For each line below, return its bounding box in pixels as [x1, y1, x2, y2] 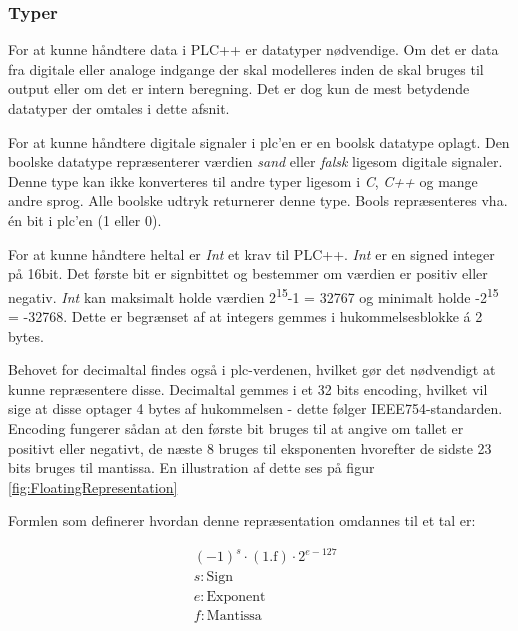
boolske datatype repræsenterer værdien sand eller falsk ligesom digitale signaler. [8, 151, 503, 172]
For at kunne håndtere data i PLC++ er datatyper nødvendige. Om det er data [8, 39, 499, 60]
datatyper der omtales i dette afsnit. [8, 98, 230, 118]
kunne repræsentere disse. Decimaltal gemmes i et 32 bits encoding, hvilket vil [8, 378, 488, 399]
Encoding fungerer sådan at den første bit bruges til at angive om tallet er [8, 417, 464, 438]
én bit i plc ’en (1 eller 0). [8, 209, 162, 230]
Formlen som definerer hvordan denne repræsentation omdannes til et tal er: [8, 510, 476, 531]
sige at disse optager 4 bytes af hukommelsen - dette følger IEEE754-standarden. [8, 398, 503, 419]
